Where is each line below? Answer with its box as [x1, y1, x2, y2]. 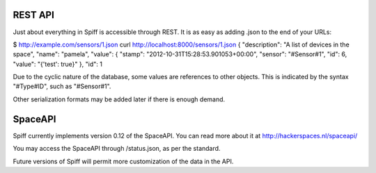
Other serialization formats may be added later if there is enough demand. [13, 94, 226, 104]
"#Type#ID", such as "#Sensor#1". [13, 82, 111, 90]
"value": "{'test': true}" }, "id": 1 [13, 60, 102, 68]
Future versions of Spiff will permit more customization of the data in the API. [13, 157, 234, 165]
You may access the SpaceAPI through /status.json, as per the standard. [13, 145, 221, 153]
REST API [13, 9, 55, 21]
